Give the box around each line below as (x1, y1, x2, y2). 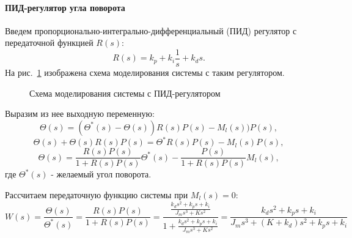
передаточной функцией (5, 36, 94, 49)
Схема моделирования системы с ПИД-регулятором (29, 86, 221, 99)
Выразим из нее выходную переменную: (5, 107, 155, 120)
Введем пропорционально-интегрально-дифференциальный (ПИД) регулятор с (5, 24, 297, 37)
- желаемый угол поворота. (51, 168, 152, 180)
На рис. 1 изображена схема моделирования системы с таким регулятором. (5, 66, 285, 79)
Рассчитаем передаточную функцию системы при (5, 188, 188, 201)
